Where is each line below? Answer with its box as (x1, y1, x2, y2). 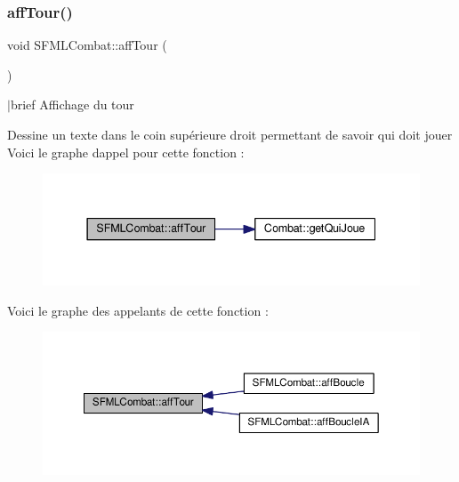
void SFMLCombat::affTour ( (7, 36, 167, 54)
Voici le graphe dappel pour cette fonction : (7, 142, 245, 161)
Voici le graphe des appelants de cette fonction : (7, 301, 269, 319)
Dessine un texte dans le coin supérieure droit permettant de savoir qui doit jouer (7, 125, 453, 143)
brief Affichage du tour (10, 95, 134, 114)
